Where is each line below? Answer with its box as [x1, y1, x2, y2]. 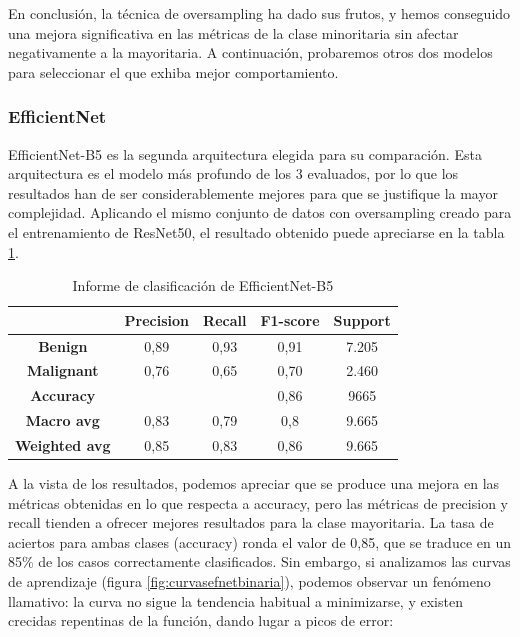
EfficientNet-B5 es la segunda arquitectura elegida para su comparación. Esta [8, 143, 482, 164]
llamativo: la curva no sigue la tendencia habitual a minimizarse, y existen [8, 590, 463, 611]
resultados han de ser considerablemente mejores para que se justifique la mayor [8, 182, 498, 203]
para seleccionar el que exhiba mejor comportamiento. [8, 61, 339, 82]
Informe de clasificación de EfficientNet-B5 [72, 275, 334, 296]
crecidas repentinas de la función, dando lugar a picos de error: [8, 610, 394, 631]
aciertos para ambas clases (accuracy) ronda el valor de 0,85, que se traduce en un [8, 531, 512, 552]
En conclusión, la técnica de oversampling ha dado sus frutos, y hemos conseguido [8, 3, 511, 23]
